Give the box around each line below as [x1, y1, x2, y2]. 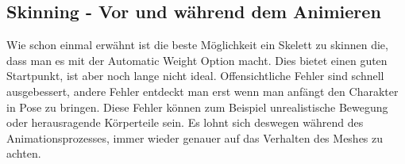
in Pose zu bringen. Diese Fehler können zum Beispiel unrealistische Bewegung [6, 98, 388, 115]
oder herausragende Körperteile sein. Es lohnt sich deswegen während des [6, 114, 364, 131]
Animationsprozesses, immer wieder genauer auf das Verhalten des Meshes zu [6, 129, 384, 146]
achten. [6, 145, 41, 162]
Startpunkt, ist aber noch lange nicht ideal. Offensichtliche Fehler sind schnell [6, 67, 384, 84]
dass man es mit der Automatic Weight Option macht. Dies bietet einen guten [6, 51, 388, 68]
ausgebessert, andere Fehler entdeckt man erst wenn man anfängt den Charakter [6, 82, 399, 99]
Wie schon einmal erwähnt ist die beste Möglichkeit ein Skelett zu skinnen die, [6, 36, 388, 53]
